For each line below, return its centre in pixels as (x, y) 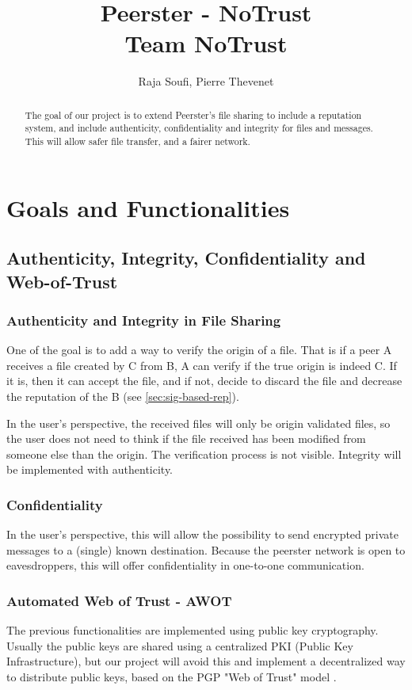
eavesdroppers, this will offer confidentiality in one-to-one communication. (185, 565)
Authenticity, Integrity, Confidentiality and (186, 258)
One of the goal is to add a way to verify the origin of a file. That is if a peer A (199, 350)
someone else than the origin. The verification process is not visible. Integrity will (204, 454)
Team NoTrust (206, 43)
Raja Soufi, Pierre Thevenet (206, 81)
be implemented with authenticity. (90, 469)
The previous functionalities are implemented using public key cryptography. (193, 630)
